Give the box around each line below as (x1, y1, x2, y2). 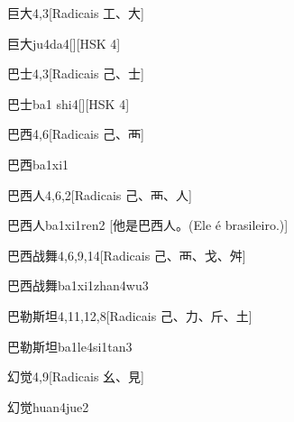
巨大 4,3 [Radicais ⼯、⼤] (7, 4, 144, 22)
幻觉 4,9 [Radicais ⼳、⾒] (7, 367, 144, 386)
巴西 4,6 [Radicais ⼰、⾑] (7, 124, 144, 143)
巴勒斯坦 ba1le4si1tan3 (7, 336, 133, 355)
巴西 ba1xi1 (7, 154, 69, 173)
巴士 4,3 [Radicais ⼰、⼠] (7, 64, 144, 83)
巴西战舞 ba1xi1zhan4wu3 (7, 276, 149, 295)
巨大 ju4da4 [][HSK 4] (7, 33, 121, 52)
